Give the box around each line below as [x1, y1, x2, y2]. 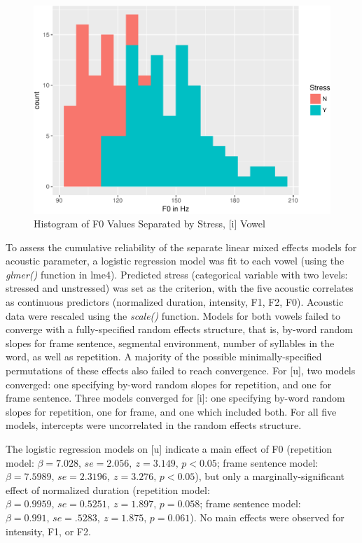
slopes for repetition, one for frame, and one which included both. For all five [6, 404, 337, 418]
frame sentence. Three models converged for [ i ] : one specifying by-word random [6, 390, 345, 405]
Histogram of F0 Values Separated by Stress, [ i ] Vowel [34, 216, 265, 231]
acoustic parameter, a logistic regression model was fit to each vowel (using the [6, 253, 344, 268]
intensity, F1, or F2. [6, 523, 91, 538]
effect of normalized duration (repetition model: [6, 482, 210, 497]
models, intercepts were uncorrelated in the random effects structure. [6, 418, 302, 432]
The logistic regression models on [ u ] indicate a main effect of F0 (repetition [6, 442, 333, 456]
